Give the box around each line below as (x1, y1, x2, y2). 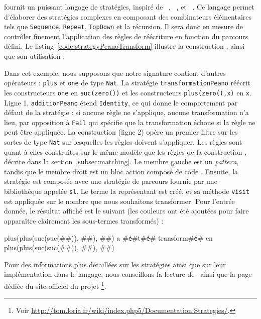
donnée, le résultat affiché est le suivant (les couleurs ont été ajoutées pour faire (4, 205, 249, 216)
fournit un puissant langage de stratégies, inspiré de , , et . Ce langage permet (4, 2, 254, 12)
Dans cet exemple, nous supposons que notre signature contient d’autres (4, 67, 226, 78)
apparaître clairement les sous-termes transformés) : (4, 215, 164, 226)
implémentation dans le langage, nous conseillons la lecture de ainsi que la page (4, 269, 252, 279)
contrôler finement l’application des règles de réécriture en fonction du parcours (4, 31, 248, 41)
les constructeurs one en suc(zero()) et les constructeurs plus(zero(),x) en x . (4, 87, 251, 97)
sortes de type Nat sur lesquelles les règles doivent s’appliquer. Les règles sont (4, 137, 242, 147)
